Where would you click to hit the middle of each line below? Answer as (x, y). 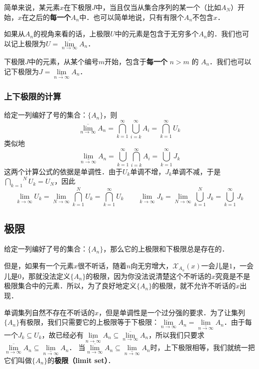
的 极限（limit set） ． (81, 360)
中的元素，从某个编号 (64, 61)
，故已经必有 (63, 334)
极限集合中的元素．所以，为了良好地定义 (70, 286)
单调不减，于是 (196, 171)
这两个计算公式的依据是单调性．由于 (63, 171)
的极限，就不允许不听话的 (194, 286)
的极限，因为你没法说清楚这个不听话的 (149, 276)
